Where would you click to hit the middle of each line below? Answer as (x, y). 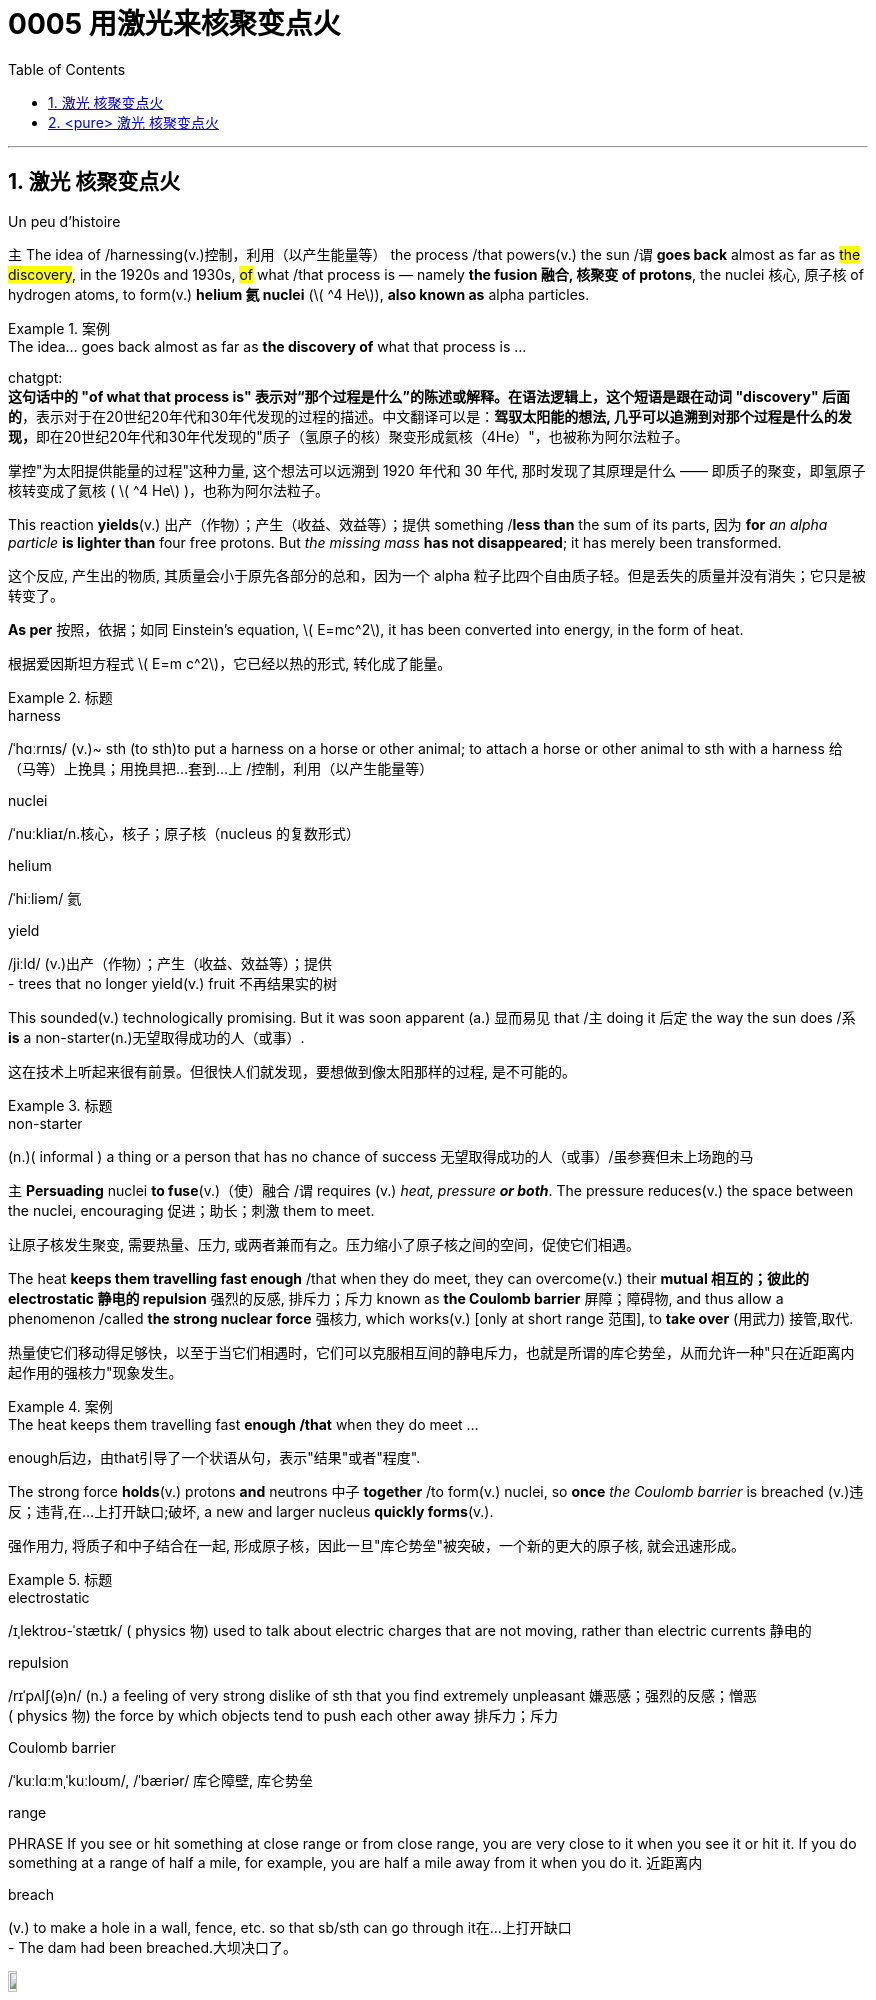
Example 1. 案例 (59, 328)
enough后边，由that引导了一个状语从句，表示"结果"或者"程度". (214, 1457)
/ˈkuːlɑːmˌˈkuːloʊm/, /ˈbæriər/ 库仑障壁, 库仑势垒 (161, 1780)
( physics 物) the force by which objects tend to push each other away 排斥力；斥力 (283, 1715)
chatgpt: (35, 377)
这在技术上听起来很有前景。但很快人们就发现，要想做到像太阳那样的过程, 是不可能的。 (292, 1071)
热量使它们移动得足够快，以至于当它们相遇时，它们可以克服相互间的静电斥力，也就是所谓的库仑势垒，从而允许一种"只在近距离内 (431, 1352)
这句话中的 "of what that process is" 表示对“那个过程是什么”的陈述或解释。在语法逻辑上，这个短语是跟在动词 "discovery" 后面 (429, 396)
